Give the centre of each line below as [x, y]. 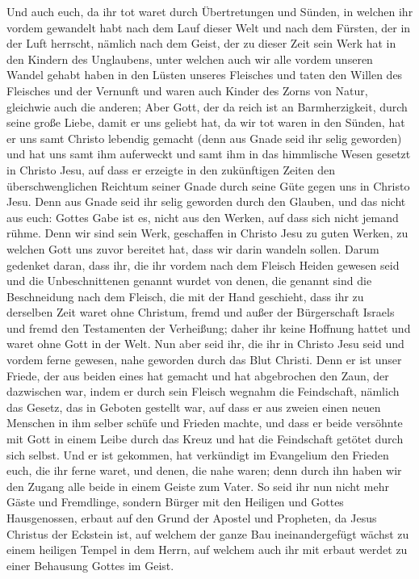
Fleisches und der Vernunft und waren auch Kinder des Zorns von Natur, [187, 90]
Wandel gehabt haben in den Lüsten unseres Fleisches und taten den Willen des [205, 75]
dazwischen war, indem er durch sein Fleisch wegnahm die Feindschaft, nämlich [203, 391]
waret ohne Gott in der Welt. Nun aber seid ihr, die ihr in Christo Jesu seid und [205, 344]
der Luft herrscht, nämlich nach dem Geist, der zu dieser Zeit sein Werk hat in [201, 43]
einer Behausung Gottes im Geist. [90, 565]
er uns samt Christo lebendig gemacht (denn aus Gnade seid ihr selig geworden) [204, 138]
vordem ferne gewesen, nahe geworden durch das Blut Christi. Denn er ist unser [204, 360]
